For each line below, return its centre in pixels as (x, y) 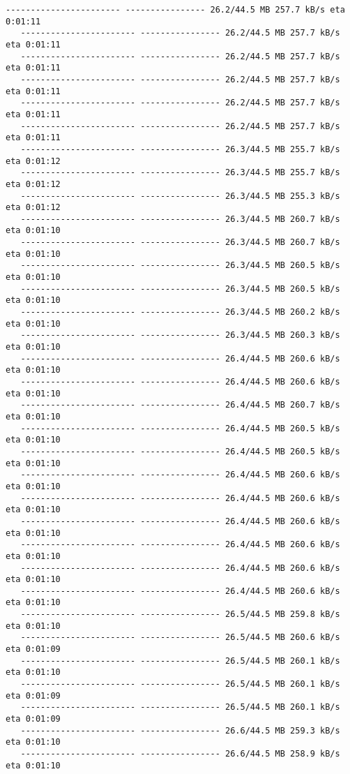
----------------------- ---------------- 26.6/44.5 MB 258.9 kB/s (180, 754)
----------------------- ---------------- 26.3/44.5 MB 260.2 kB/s (180, 312)
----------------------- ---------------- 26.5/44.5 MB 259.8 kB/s (180, 615)
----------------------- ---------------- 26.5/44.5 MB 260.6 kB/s (180, 638)
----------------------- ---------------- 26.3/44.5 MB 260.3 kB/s (180, 335)
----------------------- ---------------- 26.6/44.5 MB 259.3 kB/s (180, 730)
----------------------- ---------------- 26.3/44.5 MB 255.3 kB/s (180, 196)
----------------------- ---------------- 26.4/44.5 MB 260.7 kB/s (180, 405)
